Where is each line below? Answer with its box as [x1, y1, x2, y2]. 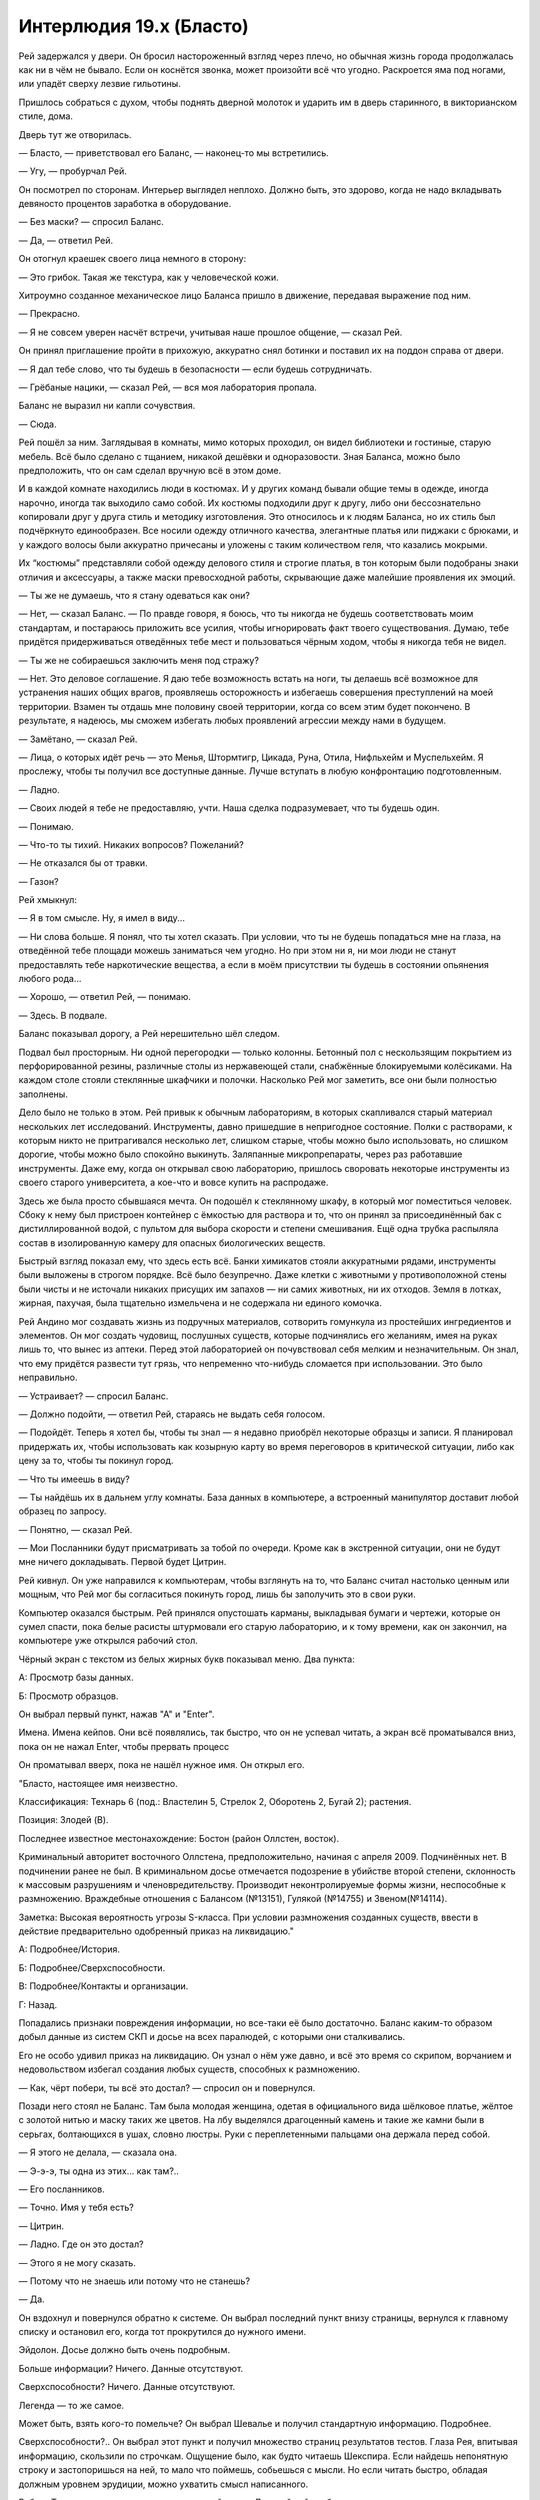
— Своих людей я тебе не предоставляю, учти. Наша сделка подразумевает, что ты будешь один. [18, 802, 440, 814]
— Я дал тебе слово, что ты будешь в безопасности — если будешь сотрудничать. [18, 363, 373, 375]
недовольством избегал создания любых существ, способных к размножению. [18, 2063, 360, 2075]
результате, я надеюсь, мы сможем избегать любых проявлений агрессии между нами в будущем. [18, 715, 447, 727]
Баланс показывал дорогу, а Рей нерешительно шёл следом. [18, 1028, 280, 1040]
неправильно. [18, 1371, 78, 1384]
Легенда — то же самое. [18, 2399, 125, 2411]
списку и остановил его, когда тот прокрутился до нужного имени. [18, 2326, 307, 2338]
